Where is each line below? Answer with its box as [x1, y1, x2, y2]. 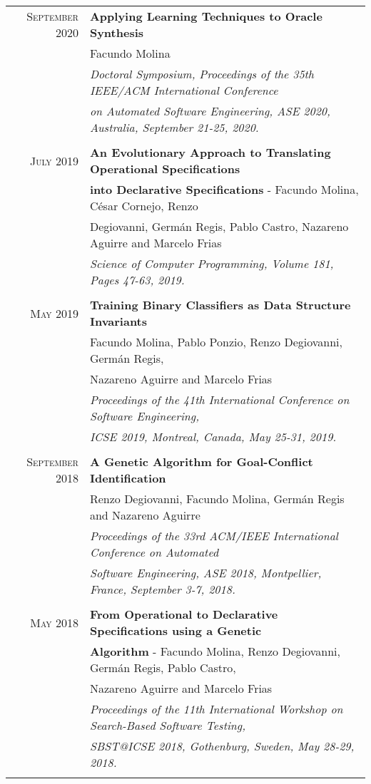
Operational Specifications [89, 160, 240, 177]
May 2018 [30, 614, 78, 631]
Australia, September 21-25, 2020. [89, 119, 259, 135]
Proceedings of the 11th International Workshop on [89, 701, 343, 717]
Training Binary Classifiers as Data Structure [89, 296, 351, 313]
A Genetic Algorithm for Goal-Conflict [89, 453, 313, 470]
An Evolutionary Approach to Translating [89, 144, 331, 160]
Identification [89, 470, 166, 486]
